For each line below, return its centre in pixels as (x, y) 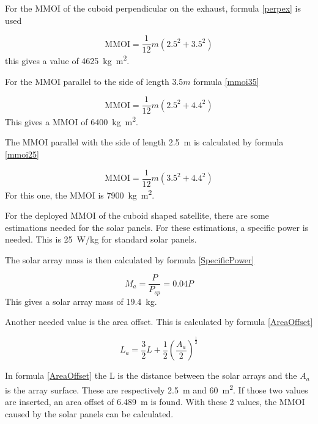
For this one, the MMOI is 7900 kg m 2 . (80, 194)
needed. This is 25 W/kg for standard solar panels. (101, 239)
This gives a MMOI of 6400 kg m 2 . (72, 121)
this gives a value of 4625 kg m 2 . (67, 60)
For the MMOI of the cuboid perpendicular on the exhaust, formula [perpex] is (153, 8)
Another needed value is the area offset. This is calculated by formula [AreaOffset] (159, 322)
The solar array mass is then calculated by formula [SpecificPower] (130, 259)
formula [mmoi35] (226, 81)
